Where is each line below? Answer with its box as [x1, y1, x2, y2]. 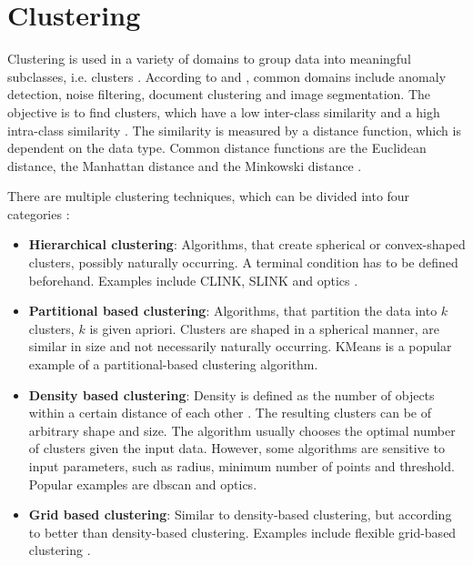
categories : [7, 204, 70, 223]
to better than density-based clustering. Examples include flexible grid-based [28, 522, 457, 541]
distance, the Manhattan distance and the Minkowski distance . [7, 156, 362, 175]
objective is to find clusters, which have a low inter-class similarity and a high [7, 102, 440, 121]
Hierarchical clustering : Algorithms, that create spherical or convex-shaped [28, 235, 466, 254]
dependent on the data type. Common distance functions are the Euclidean [7, 138, 427, 157]
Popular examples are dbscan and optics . [28, 474, 257, 493]
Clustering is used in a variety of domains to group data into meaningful [7, 49, 411, 68]
